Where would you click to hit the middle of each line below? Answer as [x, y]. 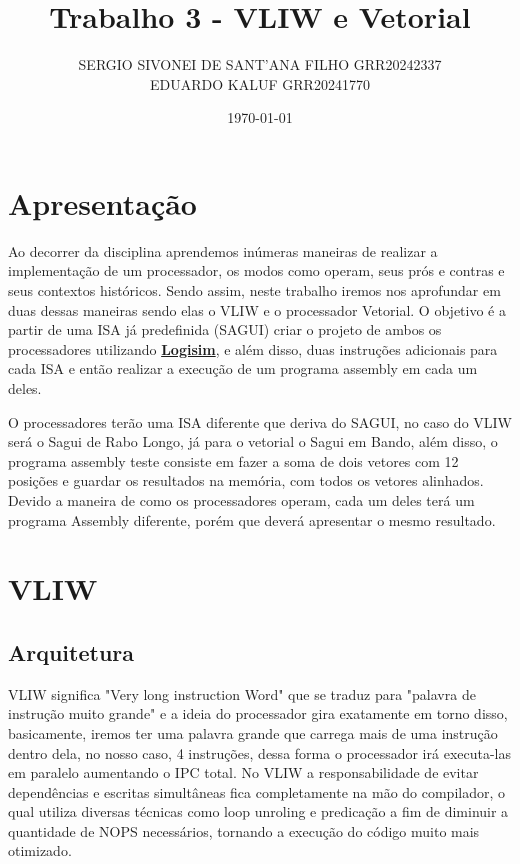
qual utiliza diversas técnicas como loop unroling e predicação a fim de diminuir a [258, 811]
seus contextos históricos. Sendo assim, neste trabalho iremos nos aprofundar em [254, 290]
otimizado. [40, 850]
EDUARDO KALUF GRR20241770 [260, 83]
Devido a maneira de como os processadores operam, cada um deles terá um [241, 499]
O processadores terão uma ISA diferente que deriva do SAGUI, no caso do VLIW [260, 421]
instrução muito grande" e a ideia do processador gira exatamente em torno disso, [258, 713]
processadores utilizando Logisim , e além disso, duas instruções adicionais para [253, 348]
